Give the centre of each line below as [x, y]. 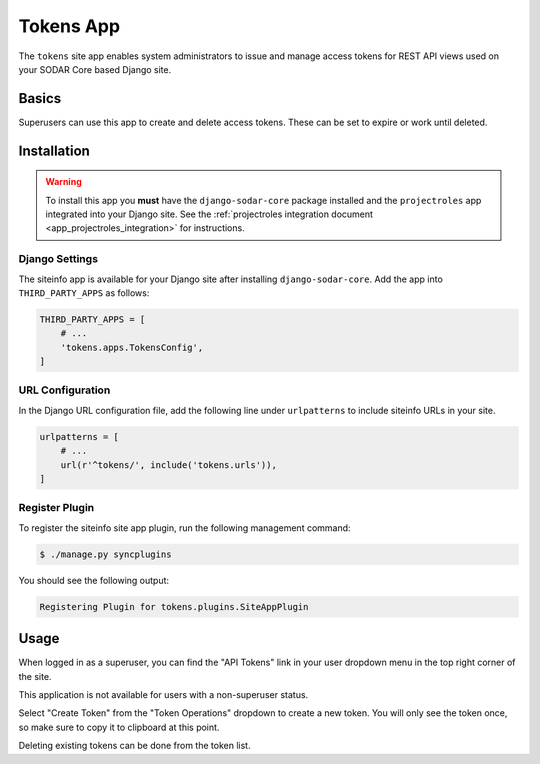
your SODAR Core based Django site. [95, 69]
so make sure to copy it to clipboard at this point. [119, 727]
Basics [40, 98]
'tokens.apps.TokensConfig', [132, 347]
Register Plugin [56, 508]
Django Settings [58, 259]
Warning [63, 182]
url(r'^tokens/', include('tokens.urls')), [168, 464]
